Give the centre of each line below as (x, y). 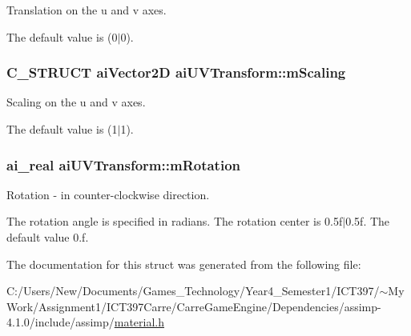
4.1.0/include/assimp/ (60, 322)
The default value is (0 (62, 36)
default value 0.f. (48, 237)
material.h (139, 322)
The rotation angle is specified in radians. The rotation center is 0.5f (175, 221)
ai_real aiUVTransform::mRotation (124, 164)
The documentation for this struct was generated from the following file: (184, 264)
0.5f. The (368, 221)
